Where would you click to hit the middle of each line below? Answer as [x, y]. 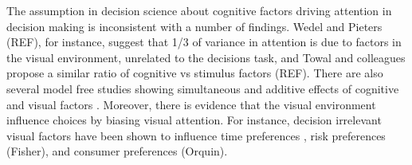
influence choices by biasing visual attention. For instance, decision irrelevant [194, 120]
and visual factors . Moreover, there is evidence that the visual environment [191, 104]
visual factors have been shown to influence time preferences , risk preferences [196, 135]
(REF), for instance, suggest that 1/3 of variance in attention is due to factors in [204, 42]
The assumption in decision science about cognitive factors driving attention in [199, 10]
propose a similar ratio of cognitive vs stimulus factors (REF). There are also [195, 73]
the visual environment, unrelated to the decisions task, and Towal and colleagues [206, 57]
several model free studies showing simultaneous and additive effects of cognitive [203, 88]
